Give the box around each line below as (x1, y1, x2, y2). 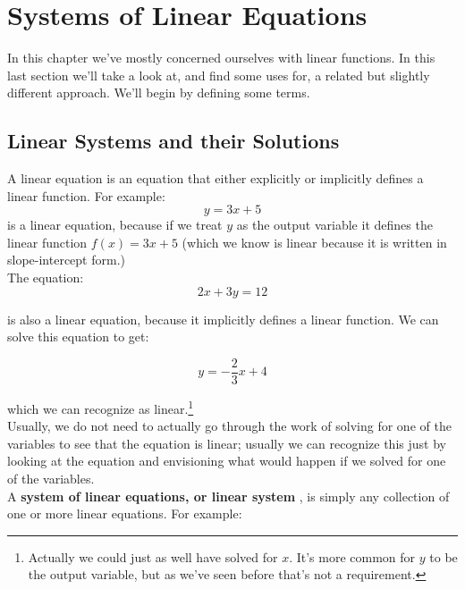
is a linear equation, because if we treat (7, 215, 223, 234)
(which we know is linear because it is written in (182, 232, 447, 251)
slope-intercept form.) (7, 250, 125, 269)
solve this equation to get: (7, 327, 149, 346)
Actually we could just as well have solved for (28, 547, 278, 566)
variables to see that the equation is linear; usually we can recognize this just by (7, 433, 446, 452)
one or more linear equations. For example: (7, 504, 242, 523)
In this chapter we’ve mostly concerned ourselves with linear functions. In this (7, 48, 435, 67)
